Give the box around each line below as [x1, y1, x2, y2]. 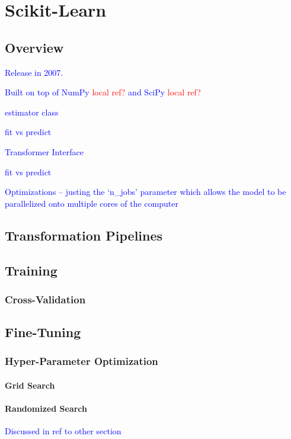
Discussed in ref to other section [5, 425, 121, 437]
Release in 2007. [5, 66, 63, 78]
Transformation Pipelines [5, 226, 163, 244]
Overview [5, 38, 64, 56]
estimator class [5, 105, 59, 118]
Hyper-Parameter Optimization [5, 354, 158, 368]
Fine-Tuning [5, 323, 81, 341]
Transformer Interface [5, 145, 84, 158]
